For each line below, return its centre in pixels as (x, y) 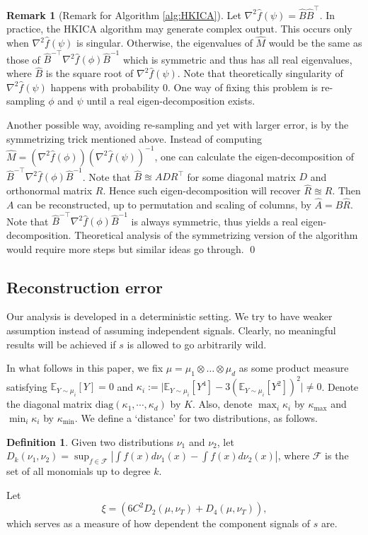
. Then (346, 190)
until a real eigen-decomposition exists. (171, 101)
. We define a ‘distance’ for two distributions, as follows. (196, 418)
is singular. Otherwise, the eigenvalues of (165, 43)
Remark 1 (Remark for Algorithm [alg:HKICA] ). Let (124, 14)
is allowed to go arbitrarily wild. (197, 344)
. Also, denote (222, 404)
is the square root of (90, 73)
